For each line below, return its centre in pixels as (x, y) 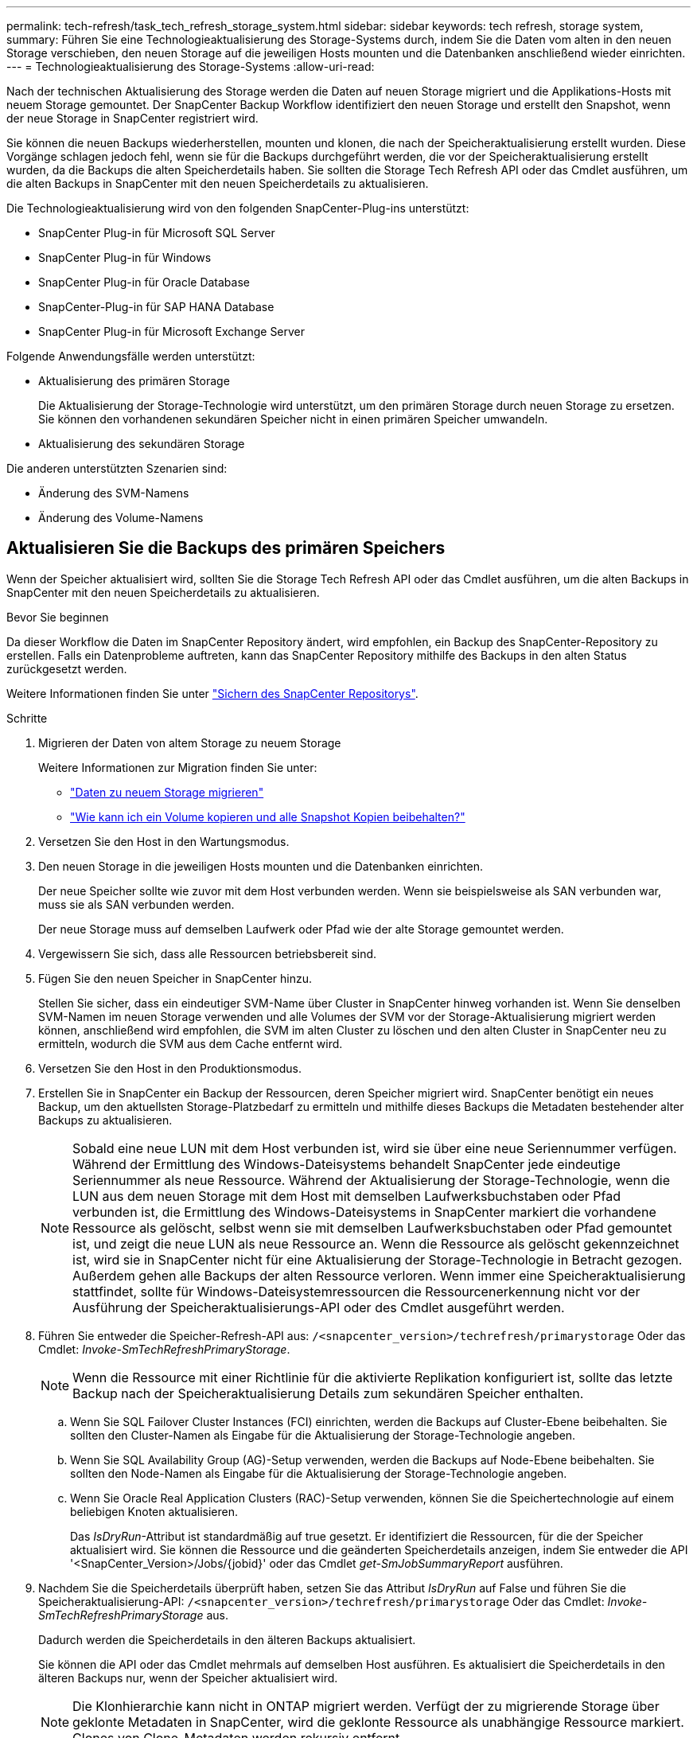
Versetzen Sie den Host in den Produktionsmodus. (170, 1068)
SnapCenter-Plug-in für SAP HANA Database (156, 307)
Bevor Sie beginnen (58, 617)
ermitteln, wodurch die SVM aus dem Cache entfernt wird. (191, 1043)
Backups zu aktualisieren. (105, 1120)
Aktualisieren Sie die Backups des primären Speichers (226, 548)
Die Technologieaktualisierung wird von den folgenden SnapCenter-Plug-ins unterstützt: (238, 208)
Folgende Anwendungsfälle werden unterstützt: (131, 356)
